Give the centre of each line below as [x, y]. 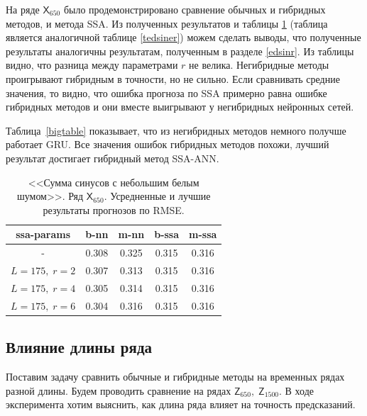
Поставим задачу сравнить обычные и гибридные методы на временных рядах [175, 376]
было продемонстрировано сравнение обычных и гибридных [195, 9]
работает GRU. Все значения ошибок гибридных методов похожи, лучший [168, 144]
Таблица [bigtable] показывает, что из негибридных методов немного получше [176, 130]
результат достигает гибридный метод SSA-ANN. [113, 158]
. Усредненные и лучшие [157, 196]
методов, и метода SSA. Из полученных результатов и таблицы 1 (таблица [167, 23]
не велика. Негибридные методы [259, 65]
